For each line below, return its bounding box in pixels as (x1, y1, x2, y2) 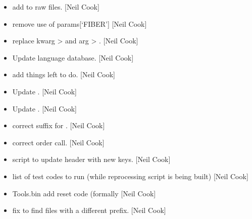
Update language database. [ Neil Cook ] (12, 52, 134, 63)
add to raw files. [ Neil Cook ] (12, 2, 99, 12)
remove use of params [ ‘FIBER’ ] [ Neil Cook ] (12, 18, 147, 29)
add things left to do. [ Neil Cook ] (12, 69, 115, 80)
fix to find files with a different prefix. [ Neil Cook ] (12, 205, 166, 215)
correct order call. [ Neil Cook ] (12, 137, 105, 147)
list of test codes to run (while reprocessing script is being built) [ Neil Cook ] (12, 171, 248, 181)
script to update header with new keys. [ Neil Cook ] (12, 154, 171, 165)
